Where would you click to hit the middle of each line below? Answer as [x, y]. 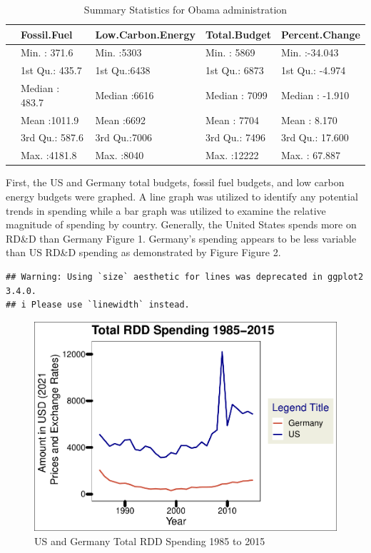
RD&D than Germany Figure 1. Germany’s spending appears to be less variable [181, 238]
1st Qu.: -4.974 [313, 70]
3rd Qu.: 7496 [235, 137]
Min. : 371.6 [47, 52]
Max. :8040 [120, 155]
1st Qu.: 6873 [234, 70]
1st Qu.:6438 [123, 70]
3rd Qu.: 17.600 [315, 137]
